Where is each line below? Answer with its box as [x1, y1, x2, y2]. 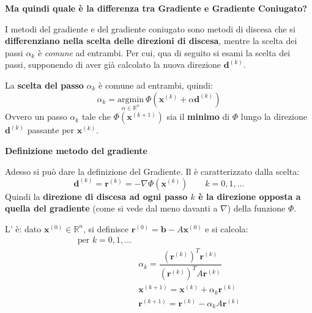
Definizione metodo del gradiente [5, 144, 147, 156]
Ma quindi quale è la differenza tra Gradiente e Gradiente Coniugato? [5, 2, 307, 14]
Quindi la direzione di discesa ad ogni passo [5, 190, 188, 202]
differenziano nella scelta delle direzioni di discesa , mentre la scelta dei [5, 34, 297, 47]
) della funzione [227, 202, 286, 215]
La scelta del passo [5, 78, 84, 91]
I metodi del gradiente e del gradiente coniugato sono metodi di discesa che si [5, 22, 295, 35]
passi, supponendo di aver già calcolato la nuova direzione [5, 58, 221, 71]
